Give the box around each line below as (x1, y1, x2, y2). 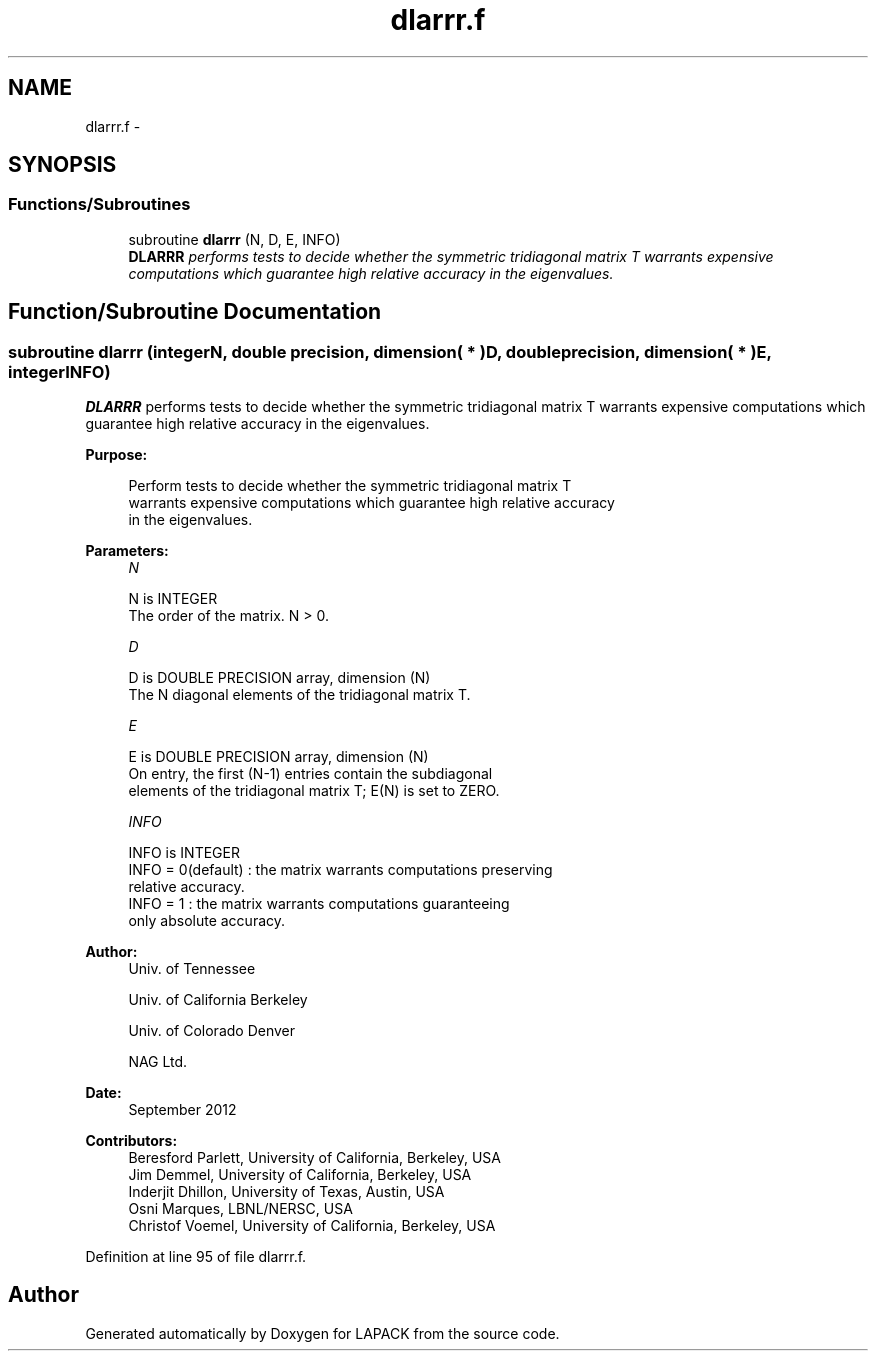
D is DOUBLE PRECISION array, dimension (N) (128, 669, 431, 687)
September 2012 (128, 1101, 237, 1119)
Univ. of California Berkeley (128, 991, 308, 1009)
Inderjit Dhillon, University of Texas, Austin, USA (128, 1183, 445, 1201)
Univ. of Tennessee (128, 960, 256, 978)
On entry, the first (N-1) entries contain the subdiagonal (128, 765, 493, 783)
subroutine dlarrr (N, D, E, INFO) (128, 230, 341, 248)
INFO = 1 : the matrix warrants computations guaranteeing (128, 895, 510, 913)
